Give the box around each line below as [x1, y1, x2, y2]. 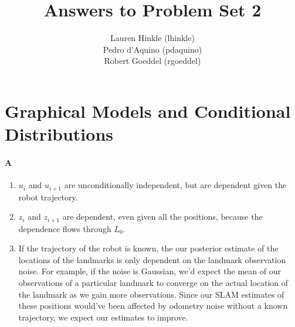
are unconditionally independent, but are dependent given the [64, 179, 287, 191]
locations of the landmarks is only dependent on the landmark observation [18, 253, 286, 265]
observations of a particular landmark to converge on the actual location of [18, 276, 289, 288]
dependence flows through [18, 222, 111, 234]
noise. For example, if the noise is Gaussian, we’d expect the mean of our [18, 265, 281, 277]
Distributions [5, 122, 113, 146]
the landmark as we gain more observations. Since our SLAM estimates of [18, 288, 284, 300]
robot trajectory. [18, 190, 78, 203]
